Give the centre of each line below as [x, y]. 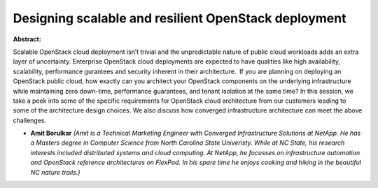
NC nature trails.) [55, 172]
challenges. [30, 120]
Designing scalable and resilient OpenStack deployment [180, 18]
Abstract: [27, 39]
